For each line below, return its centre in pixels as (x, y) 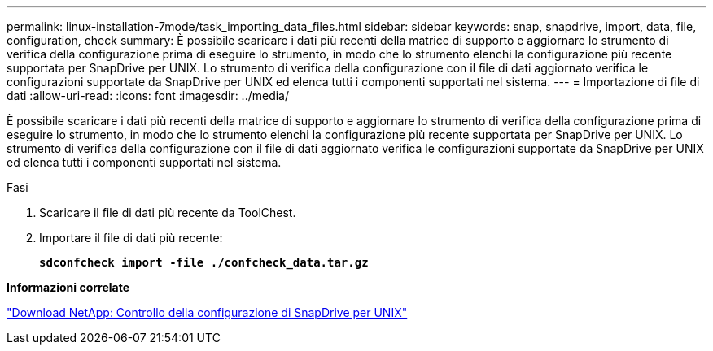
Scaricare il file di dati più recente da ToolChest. (168, 212)
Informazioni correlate (68, 287)
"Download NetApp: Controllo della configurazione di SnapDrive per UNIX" (207, 312)
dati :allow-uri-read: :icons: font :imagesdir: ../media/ (148, 95)
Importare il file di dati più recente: (131, 238)
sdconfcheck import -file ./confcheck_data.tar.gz (204, 262)
